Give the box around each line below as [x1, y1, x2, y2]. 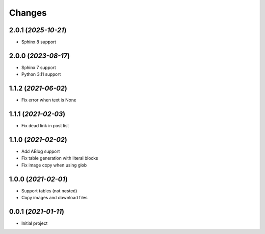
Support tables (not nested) [21, 187, 78, 193]
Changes [9, 7, 47, 18]
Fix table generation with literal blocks [21, 155, 98, 161]
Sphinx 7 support [21, 64, 56, 70]
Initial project [21, 220, 48, 226]
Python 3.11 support [21, 71, 61, 77]
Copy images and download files [21, 195, 88, 201]
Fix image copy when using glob [21, 162, 87, 168]
